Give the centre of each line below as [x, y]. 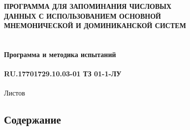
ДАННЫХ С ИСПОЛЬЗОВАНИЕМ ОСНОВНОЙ [82, 16]
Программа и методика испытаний [60, 54]
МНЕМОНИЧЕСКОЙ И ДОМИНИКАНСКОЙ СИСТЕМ [95, 25]
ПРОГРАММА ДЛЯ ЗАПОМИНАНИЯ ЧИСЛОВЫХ [88, 6]
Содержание [32, 119]
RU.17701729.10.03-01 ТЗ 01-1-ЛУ [63, 74]
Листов [15, 93]
